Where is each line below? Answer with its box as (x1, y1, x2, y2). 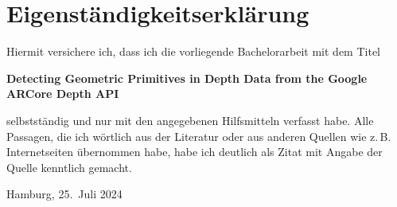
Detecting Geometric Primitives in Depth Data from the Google (6, 69, 368, 86)
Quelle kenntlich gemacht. (6, 158, 132, 175)
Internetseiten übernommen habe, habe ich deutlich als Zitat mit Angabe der (6, 143, 383, 160)
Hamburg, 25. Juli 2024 (6, 186, 123, 202)
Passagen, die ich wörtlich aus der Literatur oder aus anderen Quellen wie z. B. (6, 127, 391, 144)
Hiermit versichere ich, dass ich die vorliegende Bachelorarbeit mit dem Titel (6, 43, 380, 60)
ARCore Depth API (6, 85, 119, 102)
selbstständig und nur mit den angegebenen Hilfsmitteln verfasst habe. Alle (6, 111, 374, 128)
